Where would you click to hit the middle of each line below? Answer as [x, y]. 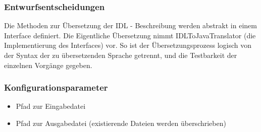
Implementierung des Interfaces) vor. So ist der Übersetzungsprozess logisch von [128, 45]
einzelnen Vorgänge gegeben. [48, 65]
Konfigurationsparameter [56, 87]
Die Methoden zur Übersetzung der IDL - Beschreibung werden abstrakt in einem [130, 25]
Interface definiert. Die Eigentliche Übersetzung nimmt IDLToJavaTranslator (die [130, 35]
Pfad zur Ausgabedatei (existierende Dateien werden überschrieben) [121, 123]
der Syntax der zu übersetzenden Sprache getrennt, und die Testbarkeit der [121, 55]
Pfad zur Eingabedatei [51, 106]
